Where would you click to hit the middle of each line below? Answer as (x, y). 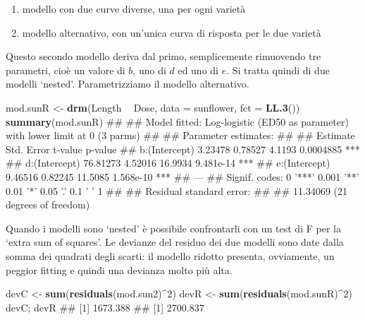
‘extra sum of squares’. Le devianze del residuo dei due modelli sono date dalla (175, 242)
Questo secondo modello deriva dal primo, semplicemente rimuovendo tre (163, 56)
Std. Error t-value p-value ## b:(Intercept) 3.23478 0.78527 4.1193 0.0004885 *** (183, 149)
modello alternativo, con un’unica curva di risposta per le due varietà (172, 32)
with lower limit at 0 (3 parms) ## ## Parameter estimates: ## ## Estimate (180, 135)
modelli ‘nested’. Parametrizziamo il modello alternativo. (128, 84)
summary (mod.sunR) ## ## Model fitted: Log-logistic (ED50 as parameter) (177, 121)
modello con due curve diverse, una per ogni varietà (134, 8)
